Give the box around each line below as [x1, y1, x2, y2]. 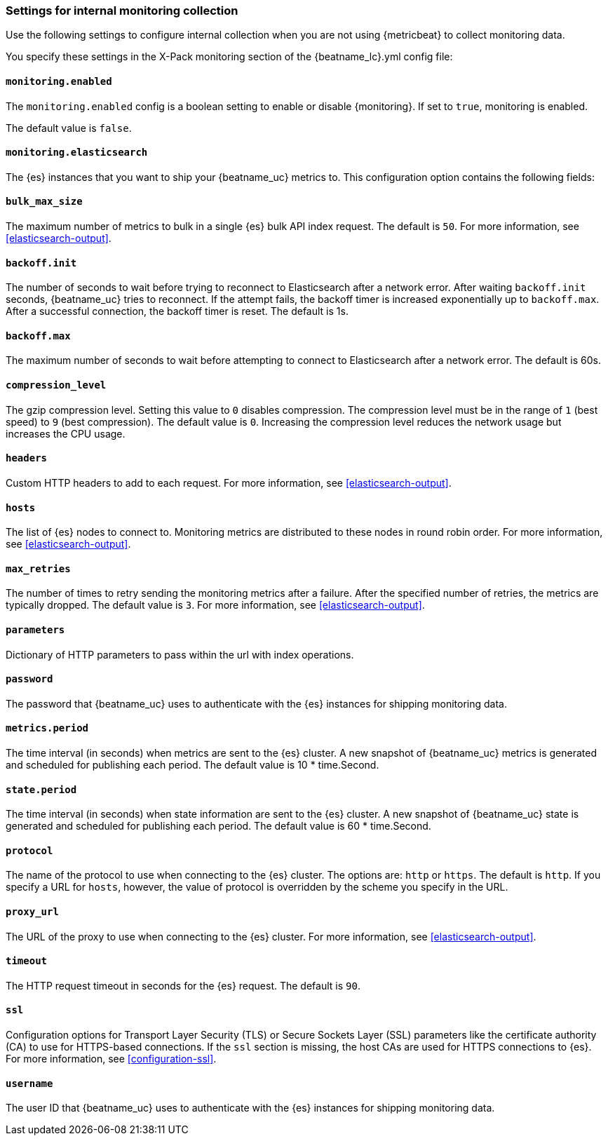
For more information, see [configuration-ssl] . [6, 1053, 217, 1065]
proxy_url [6, 906, 59, 918]
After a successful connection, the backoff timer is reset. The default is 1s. [6, 305, 349, 318]
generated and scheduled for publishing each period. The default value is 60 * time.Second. [6, 820, 431, 832]
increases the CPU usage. [6, 427, 126, 440]
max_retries [6, 562, 71, 574]
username [6, 1077, 53, 1089]
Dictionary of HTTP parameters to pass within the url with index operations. [6, 648, 354, 661]
